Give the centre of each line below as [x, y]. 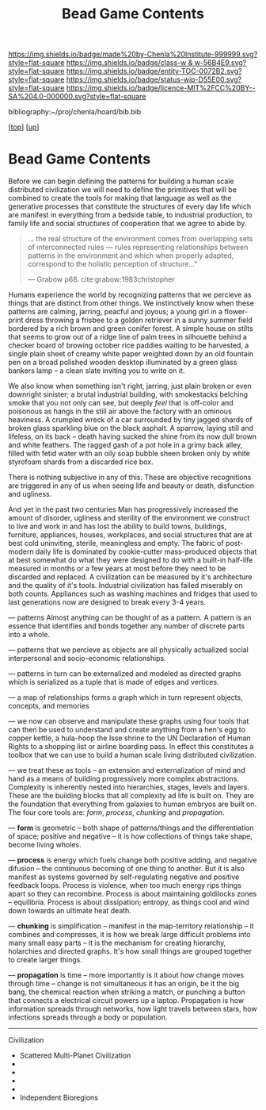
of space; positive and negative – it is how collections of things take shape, [131, 836]
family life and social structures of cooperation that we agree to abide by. [127, 224]
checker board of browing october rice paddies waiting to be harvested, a [129, 345]
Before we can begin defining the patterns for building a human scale [122, 181]
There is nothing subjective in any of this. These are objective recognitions [130, 478]
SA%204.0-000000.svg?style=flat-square [77, 97]
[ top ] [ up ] [24, 127]
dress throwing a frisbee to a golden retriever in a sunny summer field [139, 320]
